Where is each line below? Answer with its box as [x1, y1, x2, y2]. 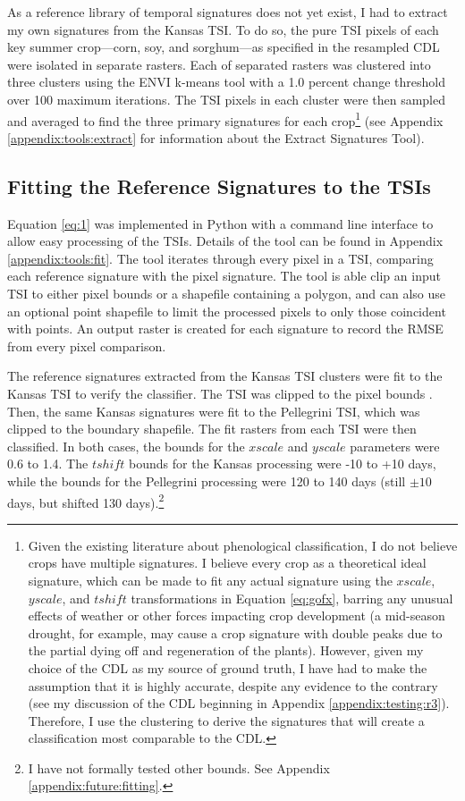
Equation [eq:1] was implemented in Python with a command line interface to [7, 214, 434, 232]
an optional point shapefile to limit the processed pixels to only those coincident [7, 301, 446, 320]
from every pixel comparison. [7, 336, 166, 355]
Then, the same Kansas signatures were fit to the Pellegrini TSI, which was [7, 401, 420, 420]
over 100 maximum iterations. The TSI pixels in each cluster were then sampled [7, 89, 446, 108]
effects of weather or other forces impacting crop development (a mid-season [28, 606, 445, 625]
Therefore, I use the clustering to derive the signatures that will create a [28, 711, 425, 729]
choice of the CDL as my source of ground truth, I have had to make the [28, 658, 427, 677]
